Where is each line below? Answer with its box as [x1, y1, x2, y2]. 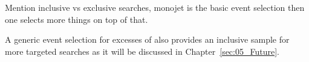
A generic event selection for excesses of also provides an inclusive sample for [5, 33, 290, 46]
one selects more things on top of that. [5, 13, 148, 25]
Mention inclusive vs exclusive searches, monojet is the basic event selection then [5, 1, 305, 13]
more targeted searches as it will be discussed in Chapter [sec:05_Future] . [5, 45, 279, 57]
